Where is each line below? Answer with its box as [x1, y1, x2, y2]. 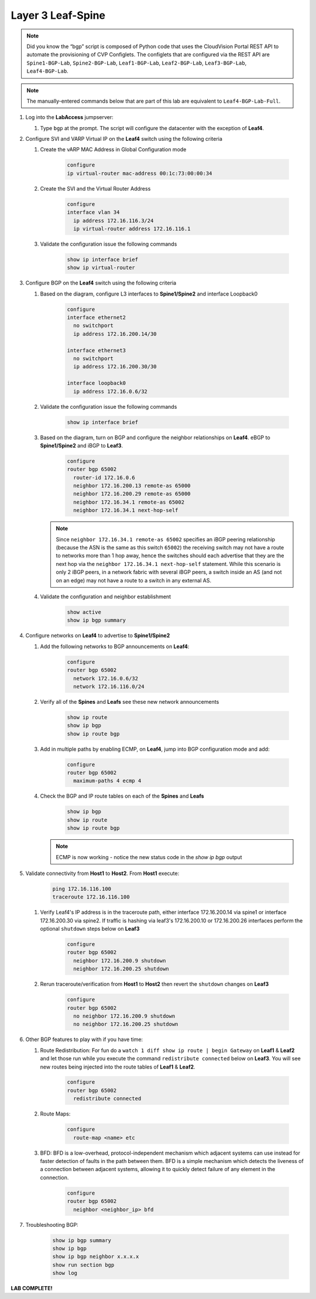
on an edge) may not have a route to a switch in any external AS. [56, 576, 212, 584]
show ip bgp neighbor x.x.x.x [52, 1253, 139, 1260]
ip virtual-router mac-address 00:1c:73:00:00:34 [67, 170, 212, 177]
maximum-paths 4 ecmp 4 [73, 778, 142, 784]
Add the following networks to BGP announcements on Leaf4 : [40, 643, 190, 650]
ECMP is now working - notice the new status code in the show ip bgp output [56, 853, 242, 860]
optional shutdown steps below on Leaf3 [40, 925, 140, 932]
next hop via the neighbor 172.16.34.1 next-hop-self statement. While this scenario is [56, 560, 281, 567]
